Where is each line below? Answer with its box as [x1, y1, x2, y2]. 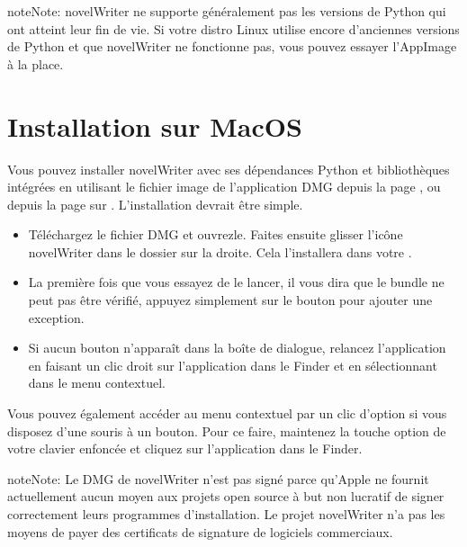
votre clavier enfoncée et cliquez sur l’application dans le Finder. [7, 439, 363, 458]
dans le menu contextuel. [28, 373, 166, 392]
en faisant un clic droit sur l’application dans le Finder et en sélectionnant [28, 355, 437, 374]
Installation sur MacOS [7, 107, 302, 144]
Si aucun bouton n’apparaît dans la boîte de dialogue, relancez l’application [28, 338, 446, 357]
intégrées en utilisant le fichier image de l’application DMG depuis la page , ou [7, 177, 441, 196]
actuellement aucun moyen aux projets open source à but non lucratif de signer [7, 487, 445, 506]
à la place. [7, 54, 64, 73]
